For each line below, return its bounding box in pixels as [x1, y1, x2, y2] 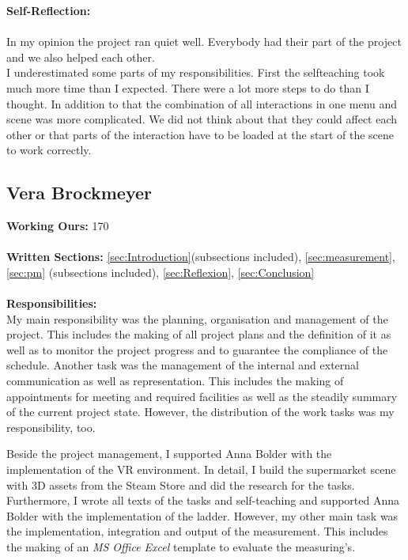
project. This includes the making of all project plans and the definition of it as [6, 326, 391, 342]
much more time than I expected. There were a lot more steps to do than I [6, 79, 369, 96]
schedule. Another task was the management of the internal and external [6, 357, 359, 373]
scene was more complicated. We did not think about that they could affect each [6, 111, 398, 127]
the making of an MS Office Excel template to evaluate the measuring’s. [6, 539, 356, 555]
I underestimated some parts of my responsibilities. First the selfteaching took [6, 64, 385, 81]
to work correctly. [6, 142, 92, 158]
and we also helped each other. [6, 48, 155, 65]
